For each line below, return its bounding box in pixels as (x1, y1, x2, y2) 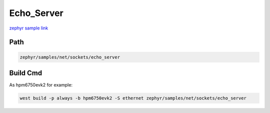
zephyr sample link (9, 25, 48, 31)
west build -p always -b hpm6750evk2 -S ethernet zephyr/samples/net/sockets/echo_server (19, 95, 247, 101)
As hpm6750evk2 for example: (9, 82, 72, 88)
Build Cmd (9, 68, 42, 77)
